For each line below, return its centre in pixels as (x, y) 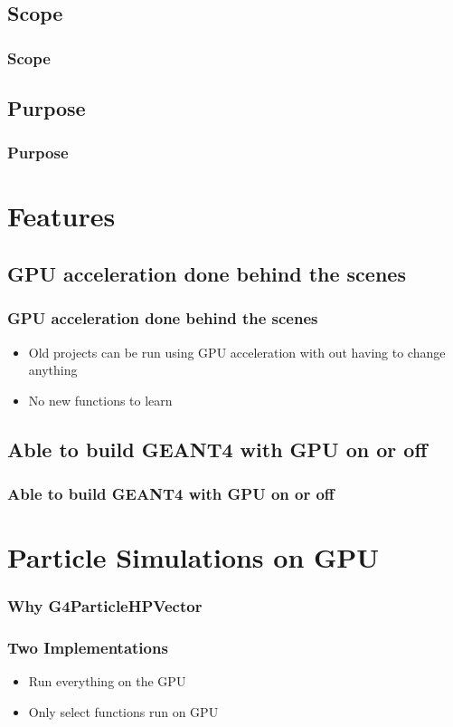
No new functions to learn (100, 400)
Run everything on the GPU (107, 681)
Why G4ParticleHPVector (105, 606)
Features (61, 216)
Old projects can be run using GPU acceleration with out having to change (237, 352)
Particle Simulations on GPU (193, 557)
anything (53, 370)
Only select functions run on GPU (123, 712)
